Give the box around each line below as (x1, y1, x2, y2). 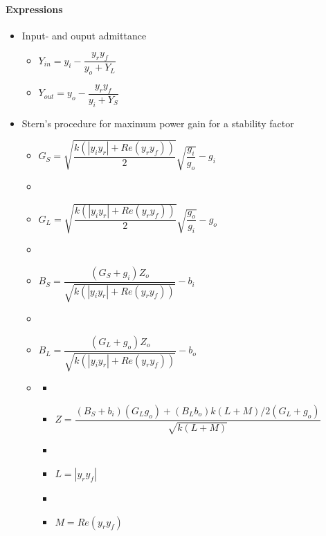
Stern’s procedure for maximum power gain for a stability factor (21, 115, 294, 130)
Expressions (6, 1, 63, 16)
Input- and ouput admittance (21, 28, 147, 42)
